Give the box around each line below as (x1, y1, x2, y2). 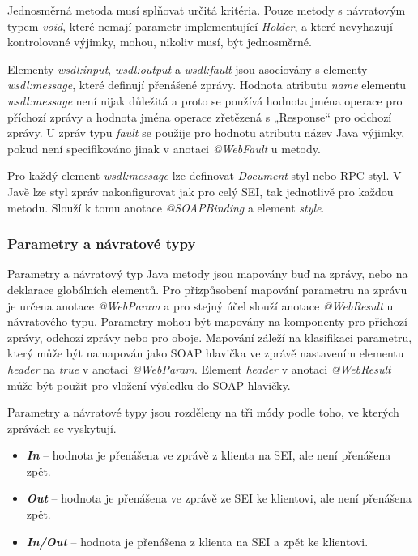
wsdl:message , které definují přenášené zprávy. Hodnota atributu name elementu (7, 76, 407, 93)
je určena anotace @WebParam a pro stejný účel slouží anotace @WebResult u (7, 297, 394, 314)
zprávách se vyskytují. (7, 419, 117, 436)
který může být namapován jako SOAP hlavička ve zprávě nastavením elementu (7, 344, 404, 361)
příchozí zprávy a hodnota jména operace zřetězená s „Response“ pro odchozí (7, 108, 392, 125)
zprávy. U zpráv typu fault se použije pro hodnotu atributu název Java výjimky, (7, 124, 405, 141)
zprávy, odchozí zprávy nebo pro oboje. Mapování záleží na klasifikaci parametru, (7, 328, 412, 345)
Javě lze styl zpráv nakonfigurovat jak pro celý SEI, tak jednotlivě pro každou (7, 182, 394, 199)
